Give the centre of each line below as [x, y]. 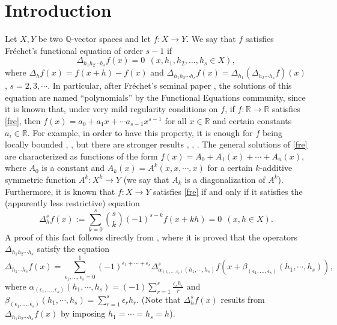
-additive [276, 168]
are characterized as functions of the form [81, 156]
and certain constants [252, 120]
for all [176, 120]
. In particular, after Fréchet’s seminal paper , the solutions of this [170, 85]
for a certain [230, 168]
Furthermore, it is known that [60, 191]
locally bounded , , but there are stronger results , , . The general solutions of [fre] [156, 144]
